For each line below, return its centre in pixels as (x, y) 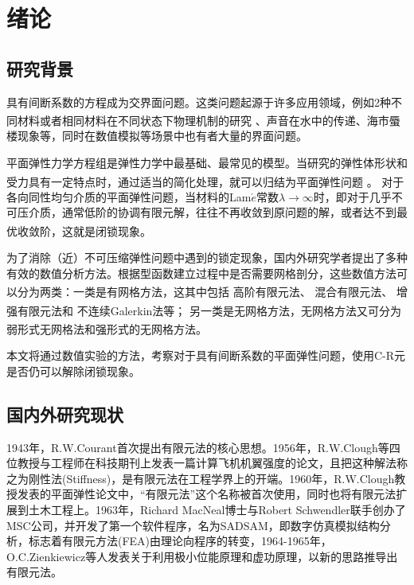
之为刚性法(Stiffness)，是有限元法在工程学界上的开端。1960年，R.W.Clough (201, 478)
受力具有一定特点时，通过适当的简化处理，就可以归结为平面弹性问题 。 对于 (205, 181)
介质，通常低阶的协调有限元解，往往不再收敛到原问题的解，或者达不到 (212, 212)
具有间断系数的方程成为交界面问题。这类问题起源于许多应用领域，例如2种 (199, 101)
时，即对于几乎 (352, 196)
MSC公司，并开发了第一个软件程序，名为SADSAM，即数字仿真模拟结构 (193, 525)
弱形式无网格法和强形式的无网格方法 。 (107, 328)
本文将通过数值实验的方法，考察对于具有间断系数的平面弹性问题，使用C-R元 (206, 355)
